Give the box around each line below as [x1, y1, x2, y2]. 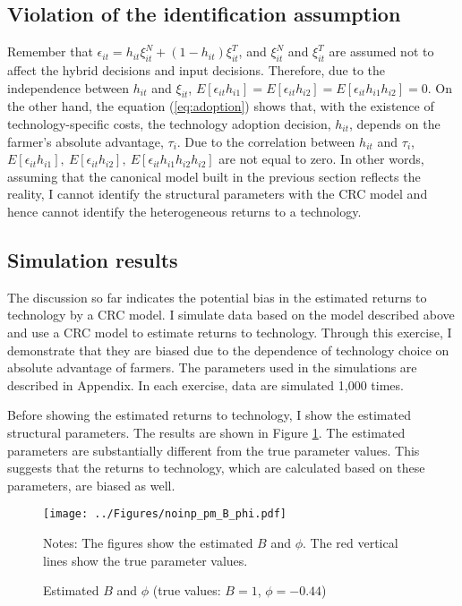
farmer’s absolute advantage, [7, 132, 164, 150]
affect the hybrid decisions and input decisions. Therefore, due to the [7, 61, 385, 79]
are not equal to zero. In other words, [218, 149, 424, 168]
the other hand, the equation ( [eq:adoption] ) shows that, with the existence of [7, 97, 434, 115]
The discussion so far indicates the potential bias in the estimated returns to [7, 287, 427, 306]
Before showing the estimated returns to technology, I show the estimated [7, 405, 411, 424]
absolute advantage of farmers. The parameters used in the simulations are [7, 358, 417, 377]
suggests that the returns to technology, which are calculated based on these [7, 458, 425, 477]
